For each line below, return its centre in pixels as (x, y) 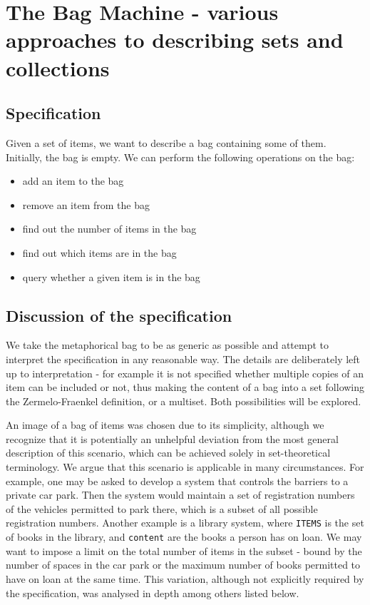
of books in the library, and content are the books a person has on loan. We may (184, 537)
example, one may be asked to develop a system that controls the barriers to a (177, 481)
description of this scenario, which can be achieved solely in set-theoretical (168, 453)
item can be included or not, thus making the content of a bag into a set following (185, 387)
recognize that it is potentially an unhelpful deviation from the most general (172, 438)
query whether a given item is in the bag (111, 276)
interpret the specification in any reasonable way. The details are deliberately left (183, 359)
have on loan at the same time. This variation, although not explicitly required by (185, 578)
